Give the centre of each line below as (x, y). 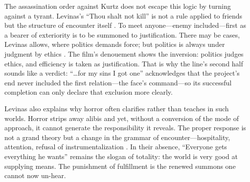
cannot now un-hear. (35, 175)
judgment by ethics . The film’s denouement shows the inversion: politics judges (124, 53)
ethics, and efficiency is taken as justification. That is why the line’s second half (124, 63)
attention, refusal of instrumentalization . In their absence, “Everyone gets (116, 147)
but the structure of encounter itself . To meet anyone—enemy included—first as (125, 25)
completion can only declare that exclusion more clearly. (89, 92)
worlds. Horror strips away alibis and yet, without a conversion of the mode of (122, 118)
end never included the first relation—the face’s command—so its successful (118, 82)
